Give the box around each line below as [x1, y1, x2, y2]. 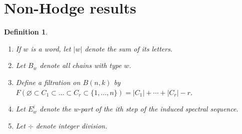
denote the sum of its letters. [84, 43, 172, 53]
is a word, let [30, 43, 71, 53]
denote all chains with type [39, 60, 121, 70]
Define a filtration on [15, 76, 80, 87]
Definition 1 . [4, 26, 48, 37]
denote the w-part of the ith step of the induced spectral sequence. [39, 103, 238, 114]
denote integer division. [35, 120, 107, 130]
